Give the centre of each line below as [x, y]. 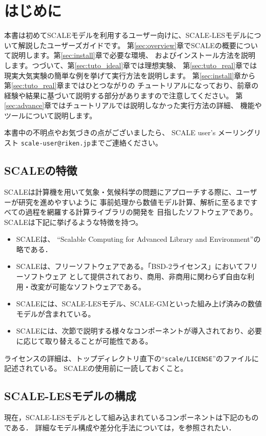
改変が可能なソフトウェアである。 [88, 286]
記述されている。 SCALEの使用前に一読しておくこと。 [96, 368]
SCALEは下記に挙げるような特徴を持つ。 [74, 222]
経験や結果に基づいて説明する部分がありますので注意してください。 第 [124, 95]
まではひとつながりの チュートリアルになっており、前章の [161, 85]
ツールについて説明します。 [50, 115]
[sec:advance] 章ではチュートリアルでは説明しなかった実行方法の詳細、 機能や [133, 105]
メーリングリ [240, 132]
